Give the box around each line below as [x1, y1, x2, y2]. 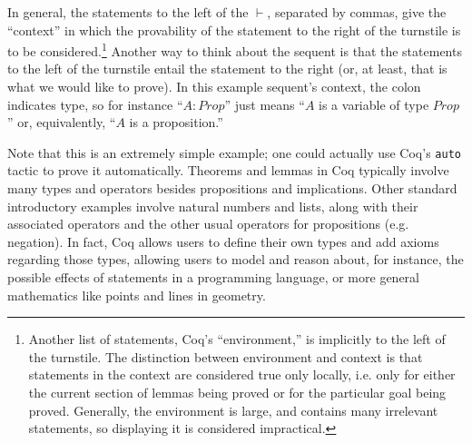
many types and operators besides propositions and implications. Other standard [7, 179, 457, 198]
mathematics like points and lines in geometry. [7, 285, 266, 304]
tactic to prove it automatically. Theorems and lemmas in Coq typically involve [7, 161, 449, 180]
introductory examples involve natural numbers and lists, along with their [7, 196, 418, 215]
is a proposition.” [129, 113, 223, 132]
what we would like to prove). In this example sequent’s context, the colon [7, 77, 421, 96]
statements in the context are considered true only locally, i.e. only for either [28, 365, 456, 384]
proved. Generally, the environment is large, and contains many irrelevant [28, 400, 438, 419]
